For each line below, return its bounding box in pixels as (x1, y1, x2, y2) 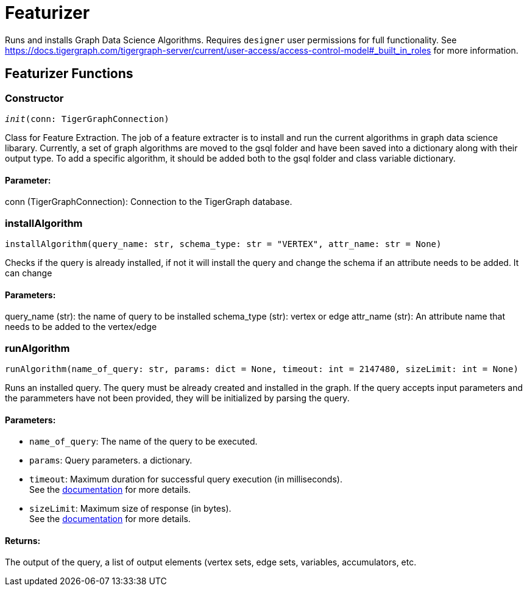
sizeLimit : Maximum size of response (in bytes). (29, 503, 232, 514)
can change (5, 267, 52, 278)
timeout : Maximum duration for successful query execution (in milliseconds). (29, 474, 342, 485)
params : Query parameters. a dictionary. (29, 455, 193, 466)
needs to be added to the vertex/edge (5, 321, 157, 332)
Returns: (5, 535, 41, 546)
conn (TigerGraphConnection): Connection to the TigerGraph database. (5, 196, 292, 207)
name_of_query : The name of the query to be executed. (29, 436, 258, 447)
